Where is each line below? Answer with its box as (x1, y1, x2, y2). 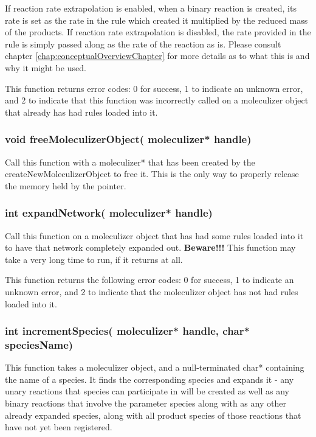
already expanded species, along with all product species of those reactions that (5, 408, 301, 421)
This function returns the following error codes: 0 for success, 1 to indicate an (5, 273, 294, 286)
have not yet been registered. (5, 421, 112, 433)
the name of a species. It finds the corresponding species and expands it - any (5, 372, 294, 385)
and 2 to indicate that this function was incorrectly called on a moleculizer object (5, 94, 309, 107)
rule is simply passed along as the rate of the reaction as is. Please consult (5, 37, 281, 50)
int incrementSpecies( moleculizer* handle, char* (5, 323, 250, 338)
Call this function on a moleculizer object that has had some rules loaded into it (5, 229, 304, 242)
